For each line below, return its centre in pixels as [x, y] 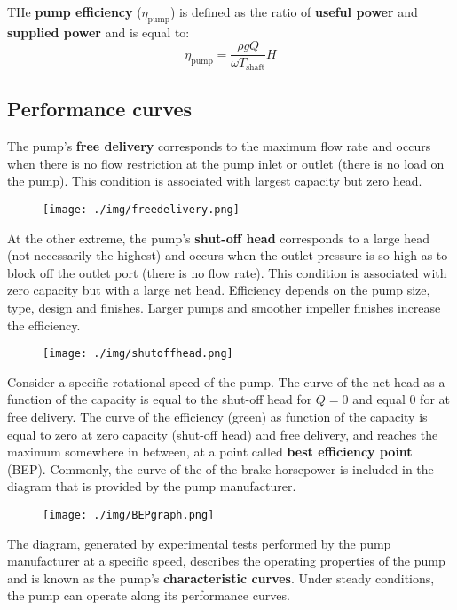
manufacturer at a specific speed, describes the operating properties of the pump [226, 561]
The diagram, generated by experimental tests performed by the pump [199, 543]
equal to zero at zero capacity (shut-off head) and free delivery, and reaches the [223, 434]
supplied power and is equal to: [98, 32]
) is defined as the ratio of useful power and [294, 12]
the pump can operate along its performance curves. [149, 595]
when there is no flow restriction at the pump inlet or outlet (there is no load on [226, 163]
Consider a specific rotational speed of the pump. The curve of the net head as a [226, 381]
